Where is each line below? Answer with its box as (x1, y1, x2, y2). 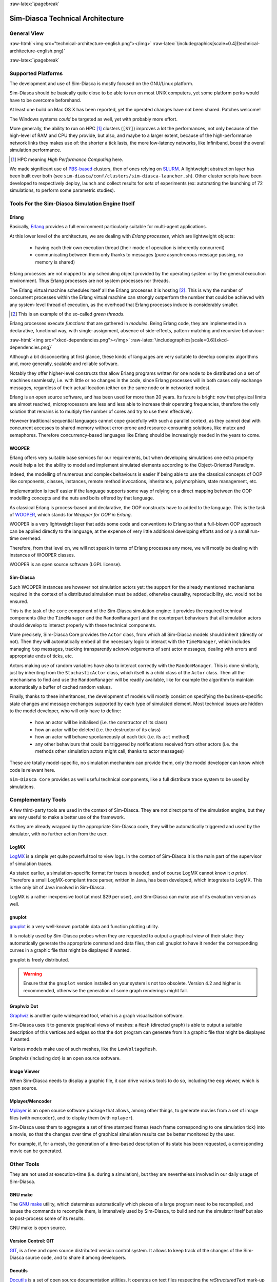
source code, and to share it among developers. (25, 1254, 127, 1261)
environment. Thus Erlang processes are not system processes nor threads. (9, 277, 170, 284)
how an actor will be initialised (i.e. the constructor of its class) (35, 719, 168, 726)
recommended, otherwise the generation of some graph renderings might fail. (23, 987, 188, 993)
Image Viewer (9, 1068, 40, 1074)
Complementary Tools (9, 796, 66, 804)
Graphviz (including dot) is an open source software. (9, 1055, 121, 1061)
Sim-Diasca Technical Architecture (9, 14, 124, 23)
